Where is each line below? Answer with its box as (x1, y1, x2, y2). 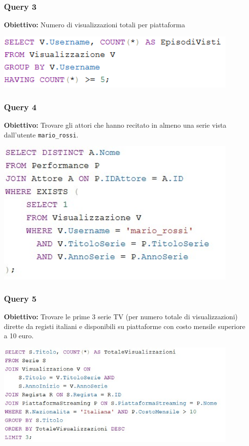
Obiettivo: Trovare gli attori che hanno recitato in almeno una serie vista (4, 119, 227, 130)
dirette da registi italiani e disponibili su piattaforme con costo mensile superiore (4, 321, 246, 331)
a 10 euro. (4, 330, 34, 341)
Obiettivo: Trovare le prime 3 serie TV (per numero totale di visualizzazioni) (4, 311, 238, 322)
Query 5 (4, 292, 37, 304)
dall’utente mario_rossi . (4, 129, 79, 139)
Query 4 (4, 100, 37, 113)
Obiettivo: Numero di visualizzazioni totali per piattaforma (4, 19, 185, 30)
